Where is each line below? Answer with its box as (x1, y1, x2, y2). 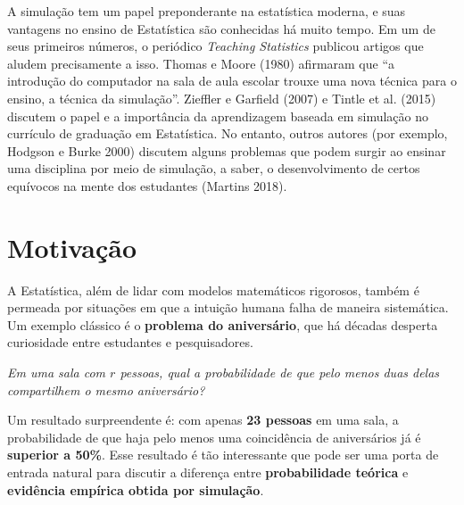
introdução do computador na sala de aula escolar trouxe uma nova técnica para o (7, 71, 457, 90)
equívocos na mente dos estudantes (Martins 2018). (7, 176, 287, 195)
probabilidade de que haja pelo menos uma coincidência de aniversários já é (7, 427, 421, 446)
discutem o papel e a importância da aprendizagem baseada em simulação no (7, 106, 428, 125)
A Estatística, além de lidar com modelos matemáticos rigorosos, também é (7, 280, 419, 299)
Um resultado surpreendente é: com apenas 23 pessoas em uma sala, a (7, 410, 399, 429)
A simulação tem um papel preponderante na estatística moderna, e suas (7, 2, 406, 20)
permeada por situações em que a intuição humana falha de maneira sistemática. (7, 298, 449, 317)
